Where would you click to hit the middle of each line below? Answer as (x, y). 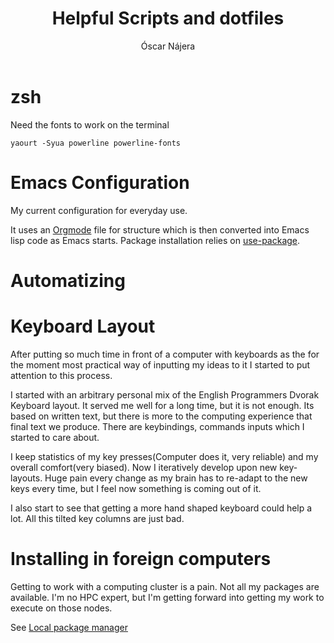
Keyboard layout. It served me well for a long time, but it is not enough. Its (162, 405)
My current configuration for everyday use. (99, 210)
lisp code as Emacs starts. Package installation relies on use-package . (155, 240)
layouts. (26, 478)
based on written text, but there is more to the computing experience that (161, 416)
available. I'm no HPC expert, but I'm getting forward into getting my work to (167, 597)
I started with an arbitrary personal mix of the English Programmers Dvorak (165, 394)
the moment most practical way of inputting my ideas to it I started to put (160, 364)
